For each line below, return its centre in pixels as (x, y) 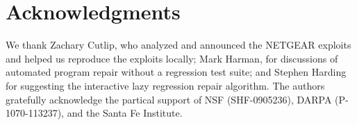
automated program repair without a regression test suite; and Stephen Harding (176, 72)
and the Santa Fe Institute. (125, 113)
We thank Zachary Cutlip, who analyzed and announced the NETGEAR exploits (178, 45)
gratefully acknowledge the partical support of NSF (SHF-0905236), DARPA (169, 99)
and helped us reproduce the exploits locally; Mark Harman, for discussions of (172, 58)
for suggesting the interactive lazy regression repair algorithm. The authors (165, 85)
